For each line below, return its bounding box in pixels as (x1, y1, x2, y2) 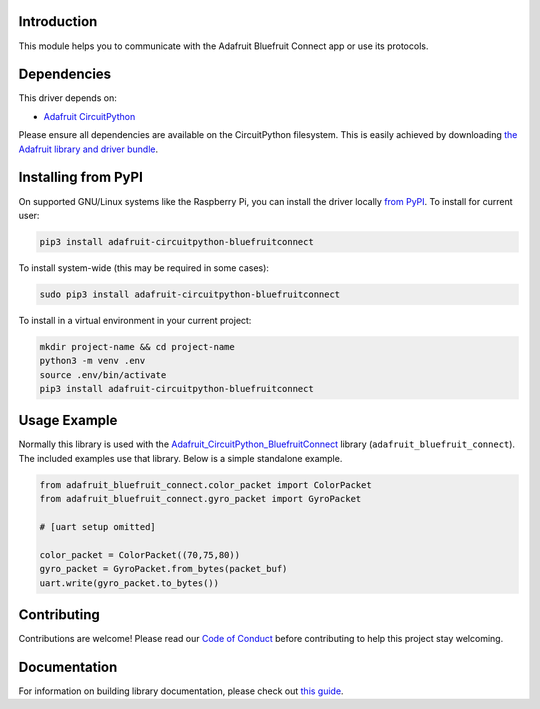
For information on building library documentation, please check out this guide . (18, 685, 344, 697)
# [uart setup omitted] (39, 521, 157, 533)
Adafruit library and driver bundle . (18, 143, 159, 155)
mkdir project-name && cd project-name (39, 341, 235, 352)
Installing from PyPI (18, 169, 144, 186)
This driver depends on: (18, 92, 117, 104)
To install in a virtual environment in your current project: (18, 314, 252, 326)
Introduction (18, 13, 98, 30)
